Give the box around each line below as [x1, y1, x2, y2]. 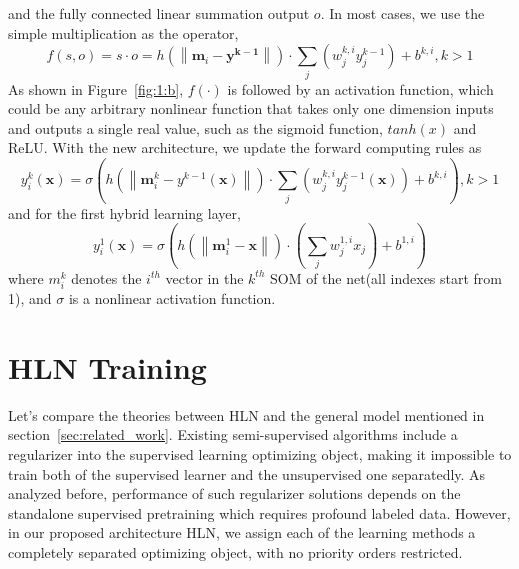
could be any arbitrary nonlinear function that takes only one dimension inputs [8, 98, 494, 119]
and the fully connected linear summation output [8, 3, 310, 23]
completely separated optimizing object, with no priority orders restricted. [8, 542, 463, 563]
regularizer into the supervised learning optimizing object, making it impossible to [8, 444, 512, 465]
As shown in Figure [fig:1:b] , [8, 78, 184, 99]
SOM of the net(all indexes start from [269, 267, 503, 288]
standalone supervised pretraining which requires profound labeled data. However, [8, 502, 511, 523]
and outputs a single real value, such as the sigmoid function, [8, 117, 383, 138]
